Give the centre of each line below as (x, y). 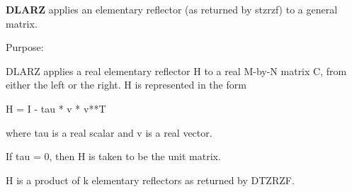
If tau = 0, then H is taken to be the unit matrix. (113, 156)
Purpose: (25, 47)
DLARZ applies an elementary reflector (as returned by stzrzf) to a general (172, 9)
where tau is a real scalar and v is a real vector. (109, 132)
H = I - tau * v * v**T (56, 108)
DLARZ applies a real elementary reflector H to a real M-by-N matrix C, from (176, 70)
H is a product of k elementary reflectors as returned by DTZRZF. (150, 180)
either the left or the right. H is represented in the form (126, 85)
